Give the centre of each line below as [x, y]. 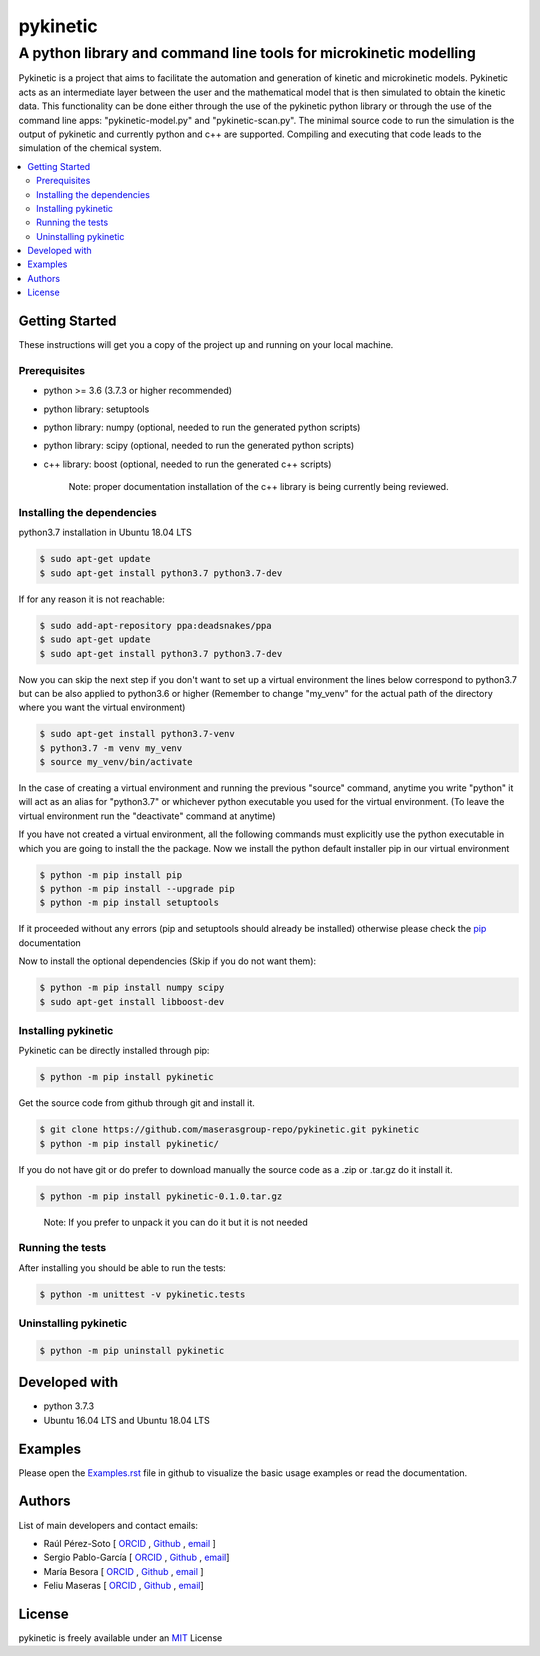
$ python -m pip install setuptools [129, 903]
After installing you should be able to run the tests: [122, 1267]
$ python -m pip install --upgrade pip [137, 888]
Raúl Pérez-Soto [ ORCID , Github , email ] [130, 1543]
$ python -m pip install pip [111, 874]
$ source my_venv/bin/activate [116, 762]
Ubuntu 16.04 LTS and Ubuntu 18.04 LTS [126, 1420]
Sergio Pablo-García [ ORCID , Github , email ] [136, 1557]
